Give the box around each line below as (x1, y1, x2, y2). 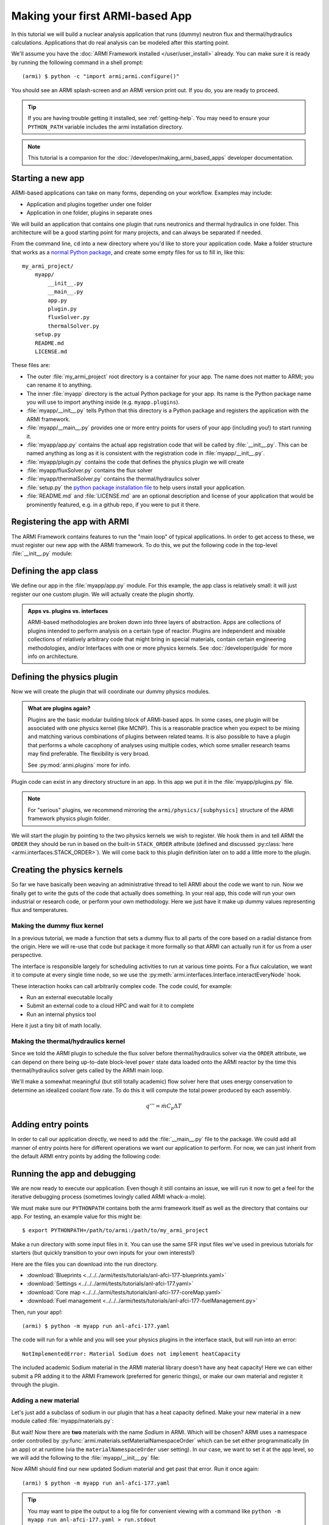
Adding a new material (11, 1396, 79, 1404)
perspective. (11, 952, 43, 959)
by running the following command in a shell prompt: (11, 59, 144, 66)
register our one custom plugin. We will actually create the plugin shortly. (11, 590, 195, 598)
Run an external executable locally (26, 993, 113, 1000)
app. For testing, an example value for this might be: (11, 1213, 143, 1220)
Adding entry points (11, 1119, 89, 1130)
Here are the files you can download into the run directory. (11, 1260, 158, 1268)
